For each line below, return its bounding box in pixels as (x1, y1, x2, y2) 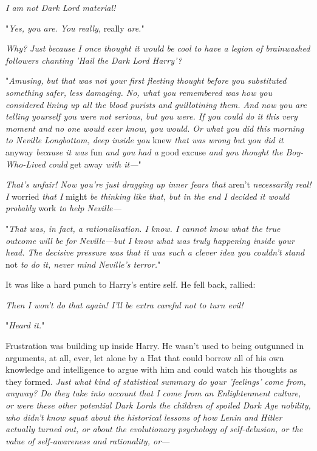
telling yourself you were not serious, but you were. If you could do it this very (5, 110, 298, 123)
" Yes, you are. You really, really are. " (5, 21, 145, 34)
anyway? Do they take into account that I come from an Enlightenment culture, (5, 387, 301, 399)
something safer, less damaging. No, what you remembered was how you (5, 86, 272, 98)
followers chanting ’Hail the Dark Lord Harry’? (5, 53, 182, 66)
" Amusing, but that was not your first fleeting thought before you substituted (5, 74, 287, 87)
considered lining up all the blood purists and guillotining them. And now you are (5, 98, 307, 110)
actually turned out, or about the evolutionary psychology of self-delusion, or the (5, 422, 303, 435)
